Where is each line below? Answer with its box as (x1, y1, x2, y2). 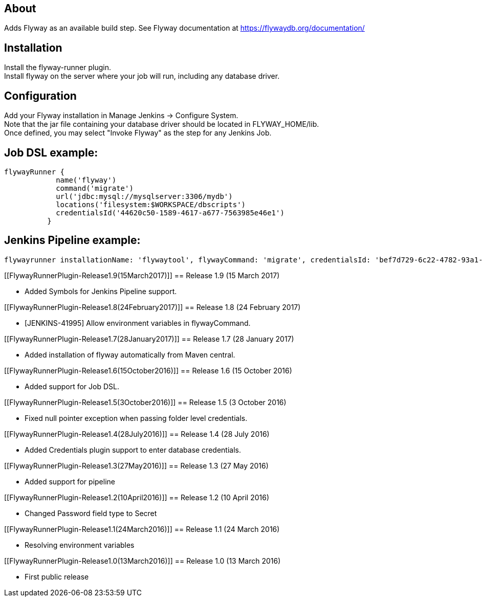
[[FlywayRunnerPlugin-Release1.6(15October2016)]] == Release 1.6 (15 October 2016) (4, 366, 292, 375)
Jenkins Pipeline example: (4, 234, 141, 247)
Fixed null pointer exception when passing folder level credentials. (25, 413, 248, 422)
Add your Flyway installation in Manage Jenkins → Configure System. (4, 111, 238, 120)
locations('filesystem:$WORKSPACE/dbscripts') (56, 200, 246, 209)
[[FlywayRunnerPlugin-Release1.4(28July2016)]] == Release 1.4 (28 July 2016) (4, 429, 270, 438)
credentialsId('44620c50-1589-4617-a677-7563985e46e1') (56, 208, 284, 217)
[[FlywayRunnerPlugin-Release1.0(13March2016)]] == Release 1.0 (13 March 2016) (4, 556, 281, 565)
